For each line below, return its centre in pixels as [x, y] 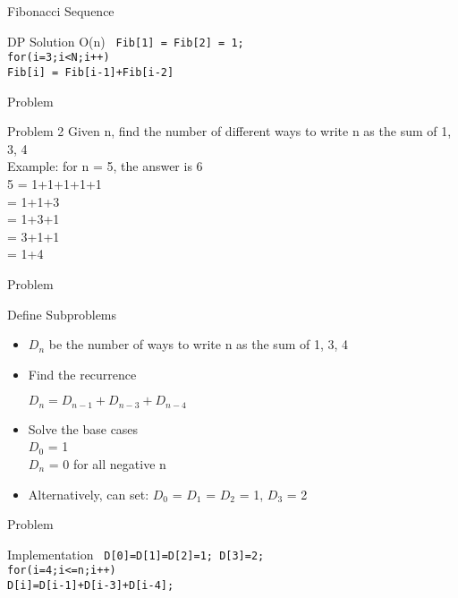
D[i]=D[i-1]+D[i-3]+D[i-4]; [91, 586]
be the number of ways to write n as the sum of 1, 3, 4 [199, 344]
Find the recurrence [82, 374]
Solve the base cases [83, 428]
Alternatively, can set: [89, 494]
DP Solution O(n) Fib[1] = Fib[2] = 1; [126, 41]
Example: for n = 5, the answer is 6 [105, 166]
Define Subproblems [62, 314]
